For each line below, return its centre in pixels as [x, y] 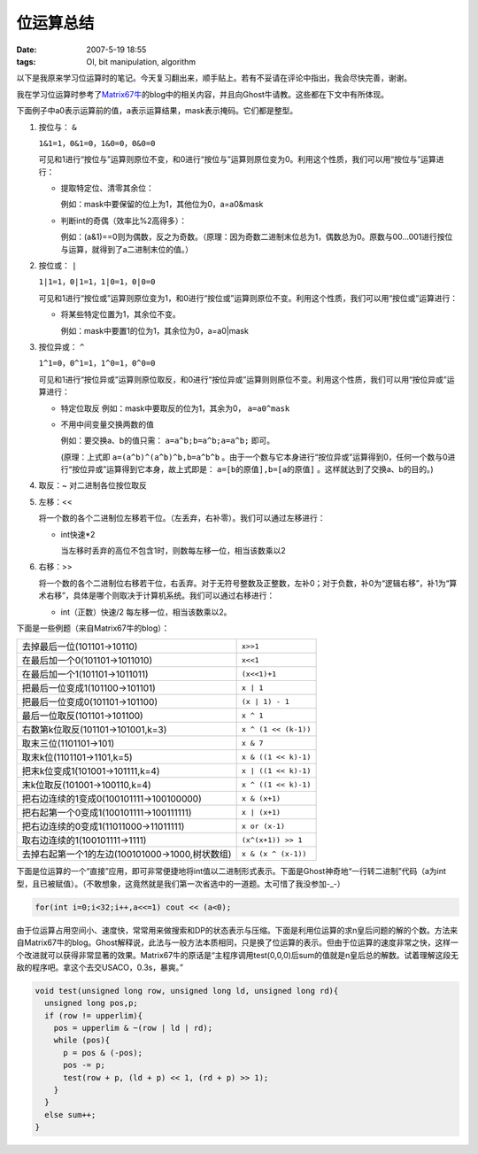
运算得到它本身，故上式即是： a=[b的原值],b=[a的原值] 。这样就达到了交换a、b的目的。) [270, 469]
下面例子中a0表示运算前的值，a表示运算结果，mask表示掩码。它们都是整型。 [157, 111]
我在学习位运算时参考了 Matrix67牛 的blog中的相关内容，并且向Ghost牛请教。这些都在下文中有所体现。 [203, 94]
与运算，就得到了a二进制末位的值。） [127, 249]
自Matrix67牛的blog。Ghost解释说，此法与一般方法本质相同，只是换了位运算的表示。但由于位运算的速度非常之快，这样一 [238, 942]
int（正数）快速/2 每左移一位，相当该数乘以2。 [146, 612]
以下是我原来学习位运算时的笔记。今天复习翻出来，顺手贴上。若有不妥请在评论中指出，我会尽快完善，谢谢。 [214, 78]
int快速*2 [78, 534]
